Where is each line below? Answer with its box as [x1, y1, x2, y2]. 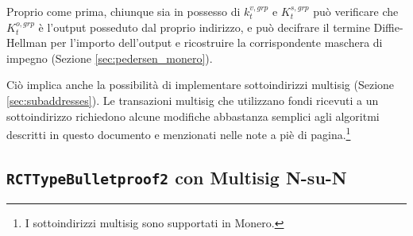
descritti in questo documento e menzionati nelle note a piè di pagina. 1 [6, 124, 351, 142]
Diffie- [373, 18, 403, 35]
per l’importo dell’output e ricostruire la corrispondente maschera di [50, 34, 383, 51]
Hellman [6, 34, 47, 51]
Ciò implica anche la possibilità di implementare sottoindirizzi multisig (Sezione [6, 76, 395, 93]
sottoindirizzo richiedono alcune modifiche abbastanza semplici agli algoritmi [6, 107, 380, 124]
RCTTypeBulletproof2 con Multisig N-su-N [6, 164, 347, 189]
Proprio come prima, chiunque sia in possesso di [6, 3, 241, 19]
